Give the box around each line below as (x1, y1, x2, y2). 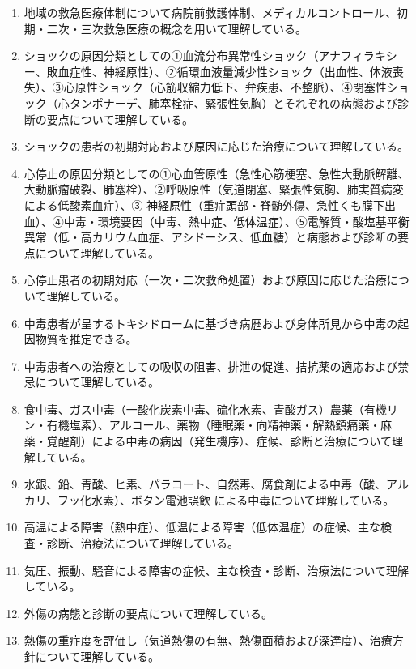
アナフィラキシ (318, 47, 397, 64)
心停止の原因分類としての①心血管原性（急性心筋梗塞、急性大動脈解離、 (23, 164, 410, 181)
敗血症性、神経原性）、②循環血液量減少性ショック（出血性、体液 (46, 62, 393, 79)
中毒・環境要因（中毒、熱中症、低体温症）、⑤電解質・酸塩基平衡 (63, 212, 410, 229)
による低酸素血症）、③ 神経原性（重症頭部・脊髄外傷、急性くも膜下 (23, 196, 385, 213)
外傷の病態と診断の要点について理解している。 (23, 604, 273, 621)
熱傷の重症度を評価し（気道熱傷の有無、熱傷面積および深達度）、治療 (23, 632, 393, 649)
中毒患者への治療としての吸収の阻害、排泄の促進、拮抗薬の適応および (23, 357, 398, 374)
